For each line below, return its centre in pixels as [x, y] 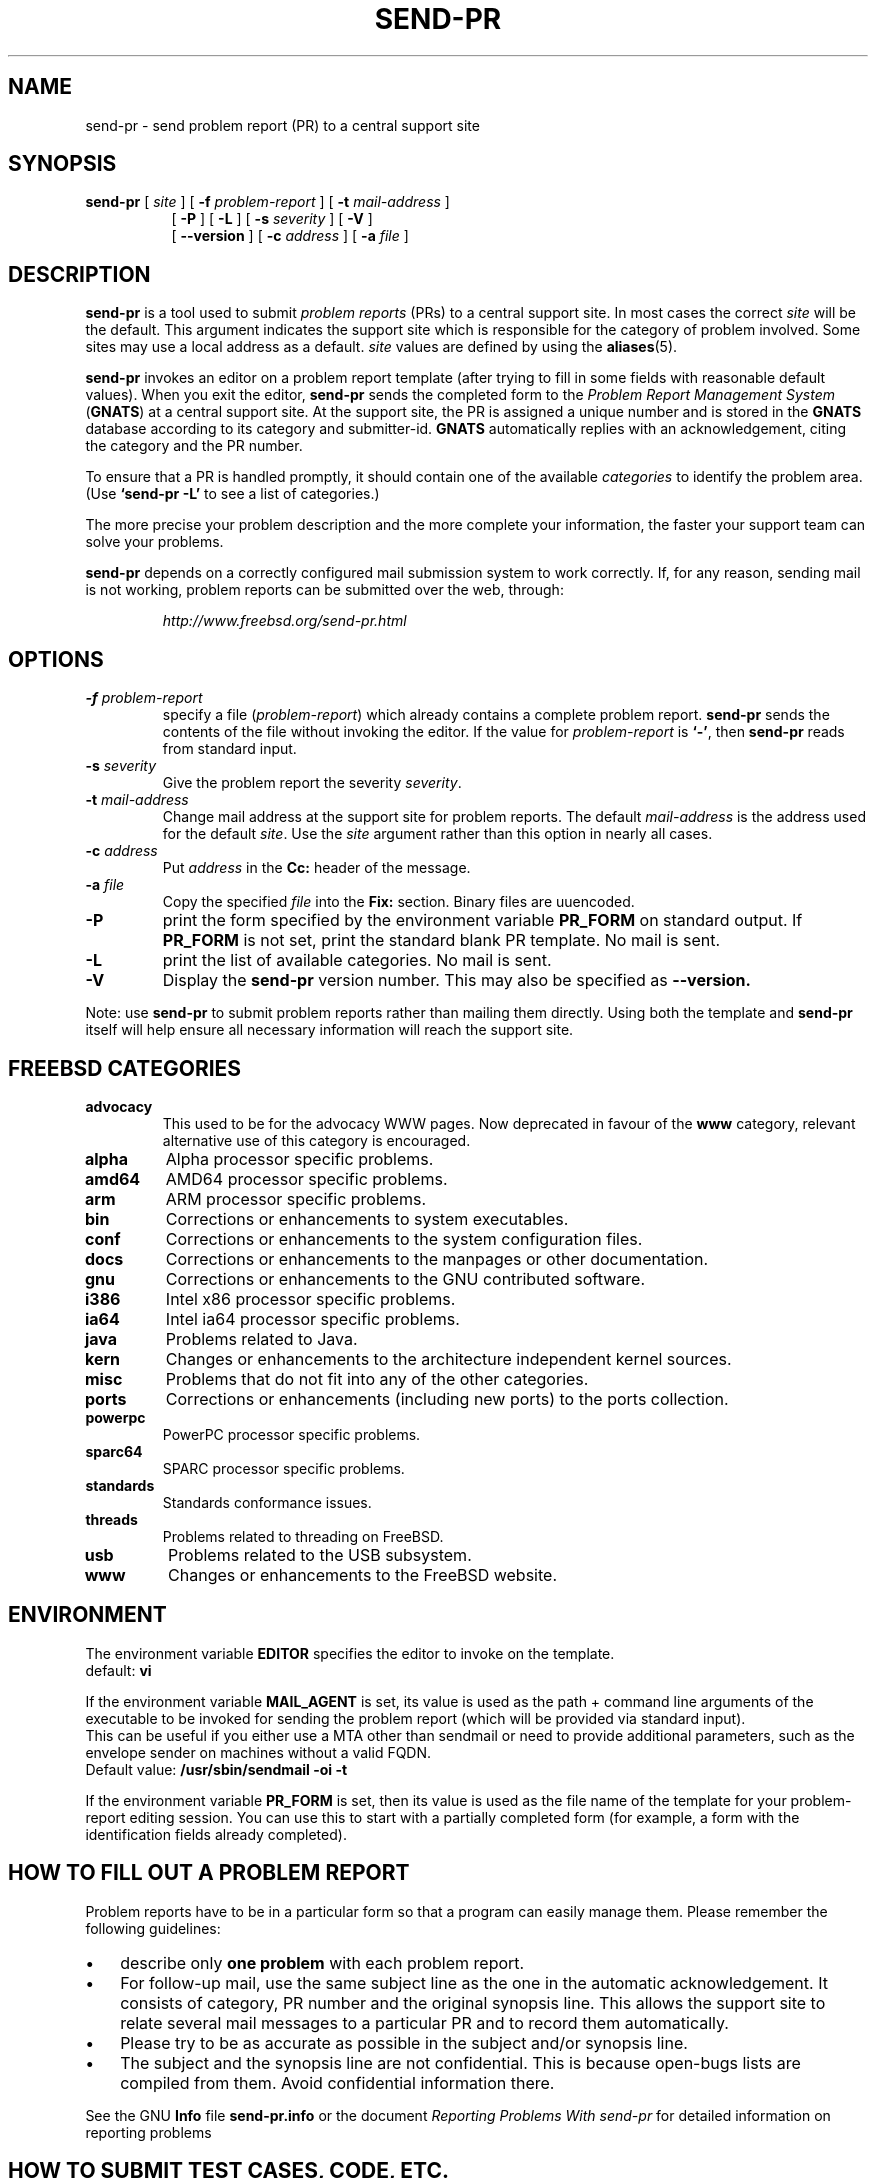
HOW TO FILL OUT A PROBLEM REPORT [209, 1873]
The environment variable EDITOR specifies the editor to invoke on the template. [350, 1653]
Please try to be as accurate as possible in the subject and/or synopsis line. [404, 2042]
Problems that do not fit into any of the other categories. [377, 1378]
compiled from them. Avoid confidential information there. [337, 2082]
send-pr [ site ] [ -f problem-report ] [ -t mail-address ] [267, 202]
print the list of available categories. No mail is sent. [357, 960]
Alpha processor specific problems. [299, 1158]
